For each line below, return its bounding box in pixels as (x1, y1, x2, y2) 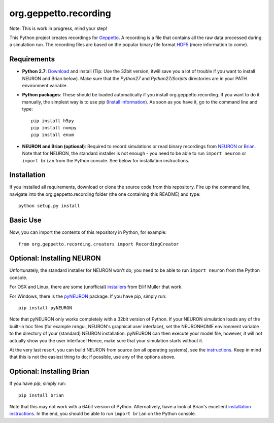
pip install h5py (31, 118, 74, 124)
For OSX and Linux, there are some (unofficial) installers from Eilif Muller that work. (9, 284, 183, 290)
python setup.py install (18, 203, 80, 209)
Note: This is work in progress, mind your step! (9, 25, 108, 31)
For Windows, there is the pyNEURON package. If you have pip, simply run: (9, 293, 167, 299)
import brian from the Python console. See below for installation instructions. (22, 157, 190, 163)
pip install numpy (31, 125, 77, 130)
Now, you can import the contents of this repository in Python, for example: (9, 229, 167, 235)
